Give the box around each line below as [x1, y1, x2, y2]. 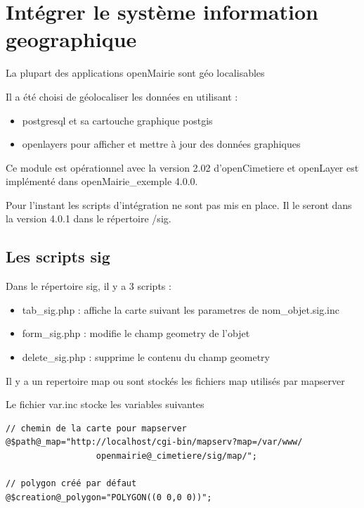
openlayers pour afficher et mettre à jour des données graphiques [22, 136, 301, 151]
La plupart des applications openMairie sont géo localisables [6, 65, 265, 80]
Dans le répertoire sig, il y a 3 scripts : [6, 279, 171, 293]
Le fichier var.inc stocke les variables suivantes [6, 397, 204, 412]
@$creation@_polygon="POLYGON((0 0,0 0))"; [6, 492, 212, 502]
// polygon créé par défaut [6, 478, 137, 489]
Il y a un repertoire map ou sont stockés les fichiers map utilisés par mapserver [6, 373, 345, 388]
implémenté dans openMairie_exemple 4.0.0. [6, 174, 198, 189]
